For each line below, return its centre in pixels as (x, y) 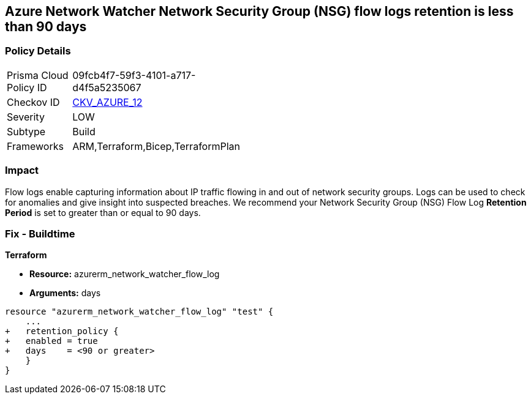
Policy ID (27, 87)
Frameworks (35, 146)
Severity (26, 117)
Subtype (26, 131)
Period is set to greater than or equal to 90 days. (103, 212)
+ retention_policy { (62, 331)
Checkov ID (33, 102)
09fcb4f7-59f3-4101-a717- (134, 75)
